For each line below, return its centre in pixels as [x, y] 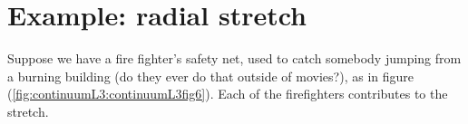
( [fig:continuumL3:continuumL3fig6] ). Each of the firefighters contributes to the [228, 94]
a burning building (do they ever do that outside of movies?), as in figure [210, 76]
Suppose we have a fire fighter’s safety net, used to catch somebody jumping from [234, 58]
